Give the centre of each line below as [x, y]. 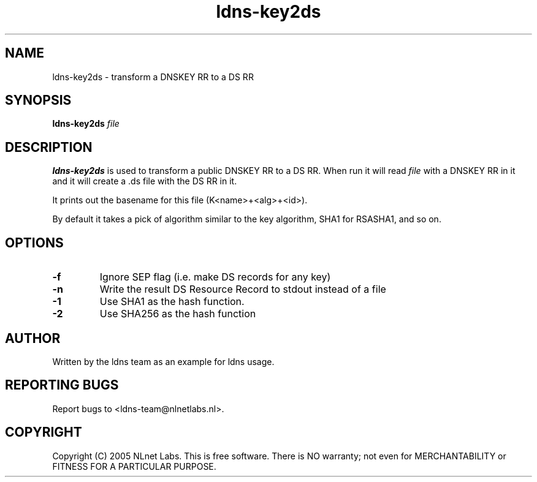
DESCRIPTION [49, 147]
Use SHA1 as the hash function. [172, 302]
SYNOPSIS [38, 100]
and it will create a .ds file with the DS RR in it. [145, 181]
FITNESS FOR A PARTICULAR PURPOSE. [134, 466]
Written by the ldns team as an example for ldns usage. [163, 361]
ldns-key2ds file [86, 124]
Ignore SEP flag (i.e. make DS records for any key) [215, 277]
